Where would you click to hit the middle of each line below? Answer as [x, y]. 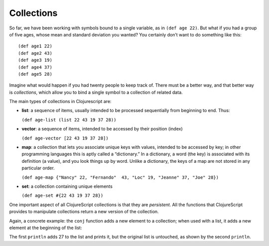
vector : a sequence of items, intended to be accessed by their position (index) [102, 129]
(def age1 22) [35, 46]
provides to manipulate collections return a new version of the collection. [84, 212]
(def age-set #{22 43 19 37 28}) [63, 196]
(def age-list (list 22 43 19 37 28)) [69, 120]
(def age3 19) [35, 60]
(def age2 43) [35, 53]
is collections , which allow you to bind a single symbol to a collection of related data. [96, 92]
